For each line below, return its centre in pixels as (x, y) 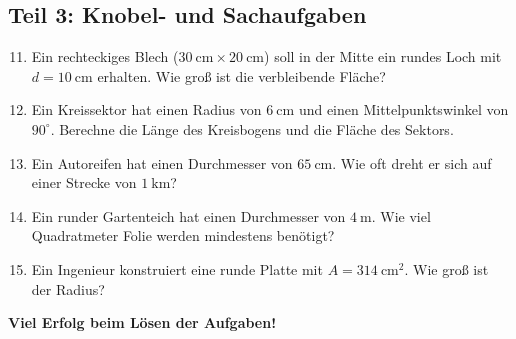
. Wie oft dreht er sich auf (412, 162)
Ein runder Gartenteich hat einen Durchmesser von (188, 215)
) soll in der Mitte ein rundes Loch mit (383, 56)
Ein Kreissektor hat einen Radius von (146, 109)
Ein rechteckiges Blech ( (105, 56)
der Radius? (68, 288)
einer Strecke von (84, 182)
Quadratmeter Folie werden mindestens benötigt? (183, 235)
